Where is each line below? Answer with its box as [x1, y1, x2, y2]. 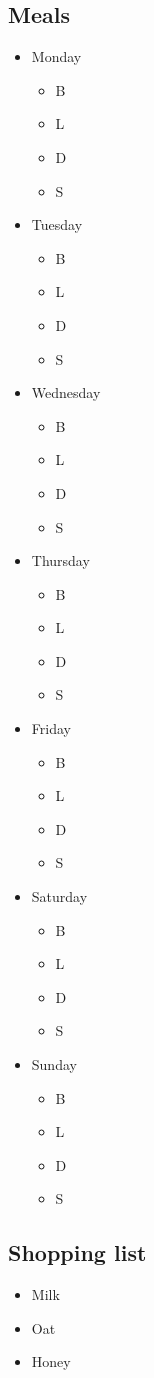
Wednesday [31, 382, 101, 403]
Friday [31, 718, 71, 739]
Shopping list [8, 1237, 147, 1268]
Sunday [31, 1054, 77, 1075]
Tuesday [31, 214, 83, 235]
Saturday [31, 886, 88, 907]
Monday [31, 46, 82, 67]
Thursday [31, 550, 90, 571]
